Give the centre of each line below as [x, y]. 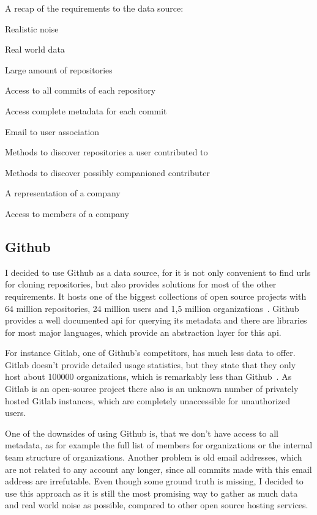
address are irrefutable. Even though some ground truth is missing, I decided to [154, 481]
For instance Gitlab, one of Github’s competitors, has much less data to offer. [150, 353]
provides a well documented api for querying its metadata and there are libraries [156, 320]
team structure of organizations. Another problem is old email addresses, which [154, 457]
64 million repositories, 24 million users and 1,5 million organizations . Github [152, 308]
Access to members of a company [67, 213]
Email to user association [52, 131]
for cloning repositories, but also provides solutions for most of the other [141, 284]
